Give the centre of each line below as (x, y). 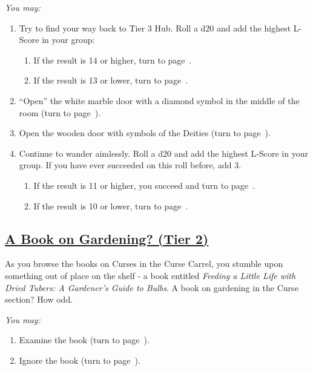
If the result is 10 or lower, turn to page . (111, 205)
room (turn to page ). (60, 112)
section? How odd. (39, 299)
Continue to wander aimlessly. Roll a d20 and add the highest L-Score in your (163, 153)
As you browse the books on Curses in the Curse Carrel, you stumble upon (144, 264)
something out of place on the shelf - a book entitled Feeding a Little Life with (150, 275)
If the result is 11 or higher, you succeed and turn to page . (144, 185)
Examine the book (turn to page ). (84, 340)
